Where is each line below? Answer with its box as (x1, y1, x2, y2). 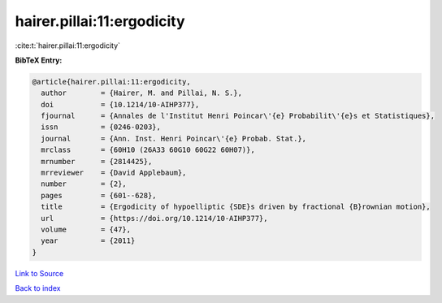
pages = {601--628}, (41, 191, 158, 200)
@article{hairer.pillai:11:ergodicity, (32, 77, 191, 86)
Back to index (15, 284, 61, 293)
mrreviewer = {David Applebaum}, (41, 168, 187, 178)
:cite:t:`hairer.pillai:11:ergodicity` (15, 41, 121, 50)
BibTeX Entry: (15, 55, 63, 65)
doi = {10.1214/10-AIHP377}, (41, 100, 200, 109)
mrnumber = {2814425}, (41, 157, 153, 166)
